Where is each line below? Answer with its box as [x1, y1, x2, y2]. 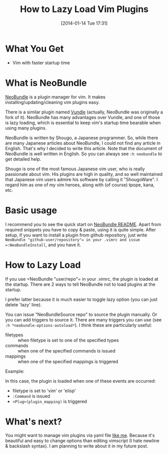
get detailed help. [5, 156, 42, 162]
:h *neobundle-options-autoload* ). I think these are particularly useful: [5, 322, 152, 328]
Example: [5, 368, 25, 374]
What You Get [5, 43, 64, 54]
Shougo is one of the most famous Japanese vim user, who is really [5, 166, 145, 172]
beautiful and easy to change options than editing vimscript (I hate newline [5, 438, 159, 444]
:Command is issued [12, 393, 50, 399]
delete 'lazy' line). [5, 301, 42, 307]
